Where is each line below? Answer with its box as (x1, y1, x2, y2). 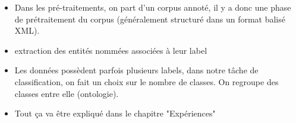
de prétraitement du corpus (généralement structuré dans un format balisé (14, 12, 285, 25)
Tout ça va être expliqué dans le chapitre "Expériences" (14, 107, 216, 119)
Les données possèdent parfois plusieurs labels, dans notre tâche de (14, 64, 259, 76)
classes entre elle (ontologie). (14, 87, 119, 99)
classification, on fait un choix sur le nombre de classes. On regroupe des (14, 75, 279, 88)
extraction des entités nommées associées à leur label (14, 44, 207, 56)
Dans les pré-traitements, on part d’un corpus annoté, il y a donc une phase (14, 1, 291, 13)
